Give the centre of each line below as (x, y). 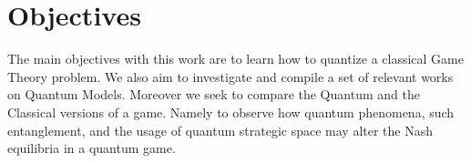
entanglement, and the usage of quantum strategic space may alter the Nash (220, 130)
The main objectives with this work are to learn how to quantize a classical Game (235, 59)
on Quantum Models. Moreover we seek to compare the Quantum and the (214, 94)
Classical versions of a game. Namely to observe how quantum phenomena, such (231, 112)
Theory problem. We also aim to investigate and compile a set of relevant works (230, 76)
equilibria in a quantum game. (92, 148)
